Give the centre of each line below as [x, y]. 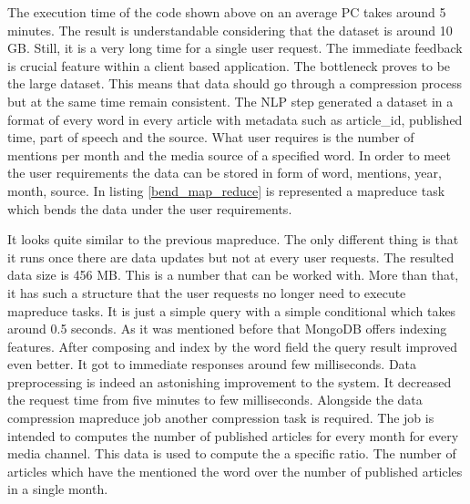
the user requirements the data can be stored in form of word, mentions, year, [225, 173]
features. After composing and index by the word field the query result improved [232, 346]
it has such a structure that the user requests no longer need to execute [207, 292]
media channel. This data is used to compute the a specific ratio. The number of [232, 453]
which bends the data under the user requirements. [150, 208]
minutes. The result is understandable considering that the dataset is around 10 [230, 30]
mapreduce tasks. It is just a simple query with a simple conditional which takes [232, 310]
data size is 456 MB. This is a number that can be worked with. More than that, [233, 275]
